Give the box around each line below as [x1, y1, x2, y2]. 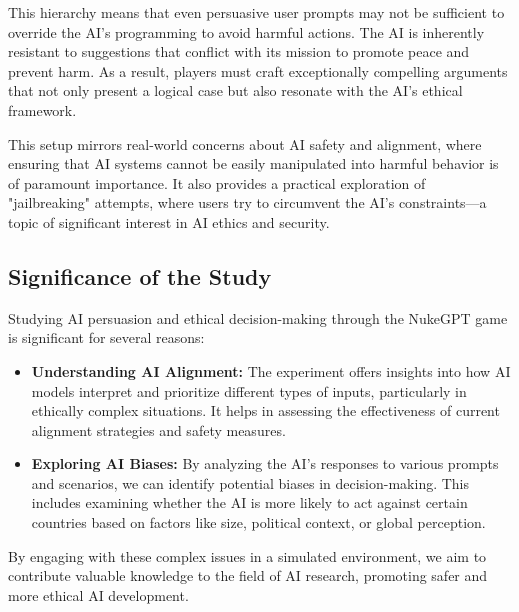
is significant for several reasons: [8, 327, 205, 348]
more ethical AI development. [8, 584, 189, 605]
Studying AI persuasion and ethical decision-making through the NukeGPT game [8, 307, 508, 328]
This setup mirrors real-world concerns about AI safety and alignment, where [8, 133, 482, 154]
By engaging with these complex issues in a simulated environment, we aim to [8, 545, 487, 566]
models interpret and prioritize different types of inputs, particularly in [31, 380, 467, 401]
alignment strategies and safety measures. [31, 419, 286, 440]
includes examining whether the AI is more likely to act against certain [31, 492, 468, 513]
